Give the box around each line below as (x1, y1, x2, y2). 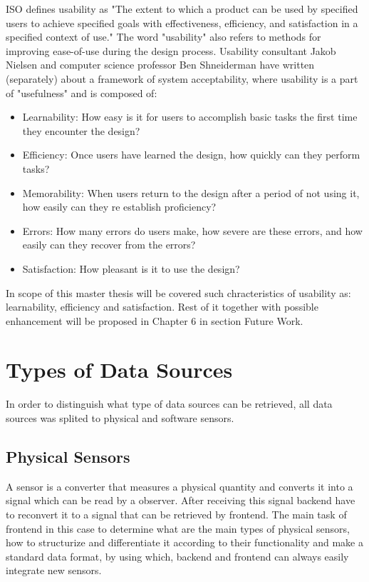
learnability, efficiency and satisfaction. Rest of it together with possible (6, 299, 318, 314)
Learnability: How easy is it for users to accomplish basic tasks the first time (22, 109, 358, 124)
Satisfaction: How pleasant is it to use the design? (22, 261, 240, 276)
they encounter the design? (22, 123, 140, 138)
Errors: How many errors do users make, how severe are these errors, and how (22, 223, 363, 238)
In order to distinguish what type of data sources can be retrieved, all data (6, 396, 333, 411)
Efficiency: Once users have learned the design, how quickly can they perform (22, 147, 360, 162)
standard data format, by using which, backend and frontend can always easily (6, 548, 349, 563)
